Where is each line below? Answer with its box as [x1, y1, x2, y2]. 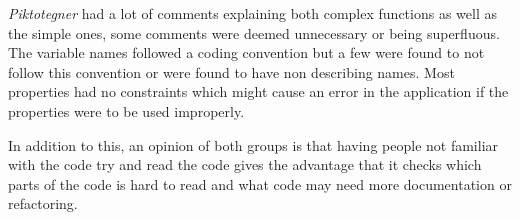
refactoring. [8, 193, 78, 214]
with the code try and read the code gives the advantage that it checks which [8, 154, 482, 175]
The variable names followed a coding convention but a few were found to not [8, 42, 485, 63]
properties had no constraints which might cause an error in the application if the [8, 81, 509, 102]
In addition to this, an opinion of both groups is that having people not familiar [8, 134, 499, 155]
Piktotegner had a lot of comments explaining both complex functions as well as [8, 3, 497, 23]
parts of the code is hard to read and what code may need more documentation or [8, 173, 512, 194]
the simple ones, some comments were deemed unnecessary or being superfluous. [8, 22, 500, 43]
